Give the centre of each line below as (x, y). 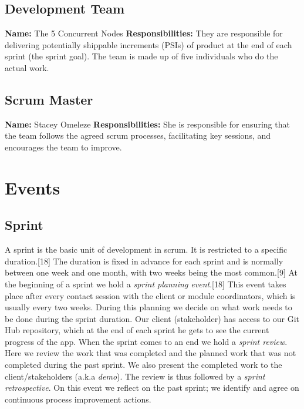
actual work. (27, 67)
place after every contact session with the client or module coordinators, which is (150, 295)
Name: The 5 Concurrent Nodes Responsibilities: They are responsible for (144, 33)
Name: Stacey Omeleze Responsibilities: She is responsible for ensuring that (147, 124)
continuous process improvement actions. (78, 399)
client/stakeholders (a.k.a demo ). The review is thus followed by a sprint (135, 376)
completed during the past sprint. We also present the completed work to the (143, 365)
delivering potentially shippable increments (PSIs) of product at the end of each (148, 44)
